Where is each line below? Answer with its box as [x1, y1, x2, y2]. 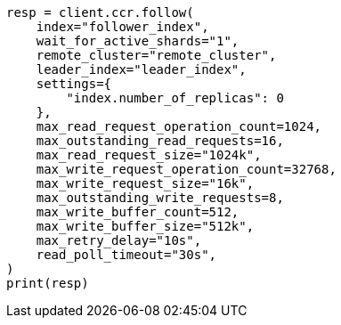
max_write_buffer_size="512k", [36, 219, 255, 233]
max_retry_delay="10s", [36, 233, 202, 248]
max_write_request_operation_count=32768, [36, 162, 337, 176]
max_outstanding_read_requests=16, [36, 134, 284, 148]
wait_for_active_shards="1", [36, 34, 240, 48]
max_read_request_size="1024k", [36, 148, 262, 162]
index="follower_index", [36, 20, 209, 34]
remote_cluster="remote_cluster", [36, 48, 277, 62]
